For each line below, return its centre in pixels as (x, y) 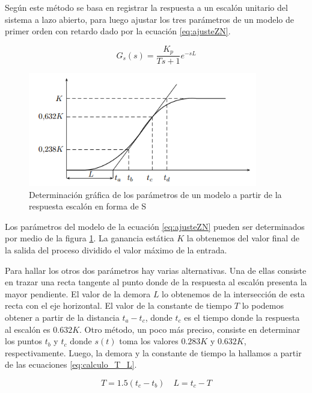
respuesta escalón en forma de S (88, 206)
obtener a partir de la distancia (62, 317)
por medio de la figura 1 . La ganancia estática (90, 238)
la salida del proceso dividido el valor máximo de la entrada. (116, 250)
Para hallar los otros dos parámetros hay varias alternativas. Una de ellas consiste (156, 270)
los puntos (23, 341)
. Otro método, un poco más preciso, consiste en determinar (190, 329)
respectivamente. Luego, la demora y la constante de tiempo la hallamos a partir (153, 352)
